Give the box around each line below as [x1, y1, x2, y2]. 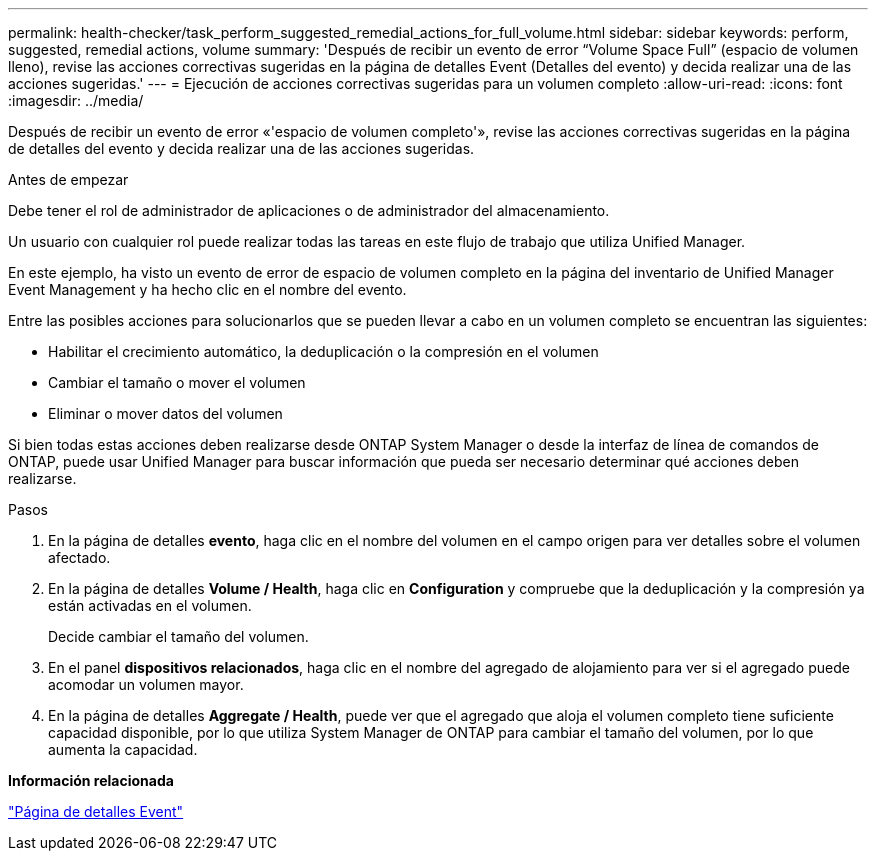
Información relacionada [8, 772, 174, 789]
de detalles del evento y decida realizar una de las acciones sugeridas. [8, 140, 475, 157]
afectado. [48, 549, 111, 566]
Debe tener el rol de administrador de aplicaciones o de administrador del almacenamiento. [8, 202, 610, 219]
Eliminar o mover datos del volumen [48, 405, 283, 422]
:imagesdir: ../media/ [8, 92, 144, 109]
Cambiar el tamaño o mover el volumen [48, 374, 306, 391]
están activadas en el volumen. [48, 597, 252, 614]
